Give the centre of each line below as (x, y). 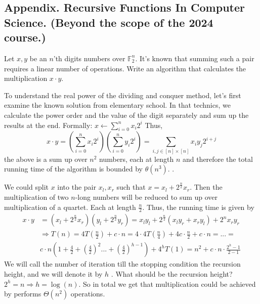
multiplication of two (36, 197)
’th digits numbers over (89, 58)
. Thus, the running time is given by (198, 207)
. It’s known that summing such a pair (195, 58)
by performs (23, 294)
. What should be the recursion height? (172, 274)
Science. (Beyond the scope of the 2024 (109, 22)
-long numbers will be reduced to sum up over (146, 197)
